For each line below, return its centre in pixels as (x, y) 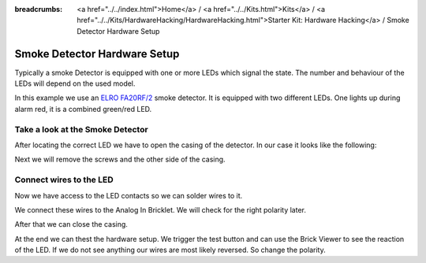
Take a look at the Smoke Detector (82, 129)
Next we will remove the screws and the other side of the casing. (120, 159)
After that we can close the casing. (71, 224)
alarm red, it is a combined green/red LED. (83, 109)
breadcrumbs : (39, 9)
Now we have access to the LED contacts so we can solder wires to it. (129, 195)
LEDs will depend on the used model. (75, 83)
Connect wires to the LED (64, 180)
